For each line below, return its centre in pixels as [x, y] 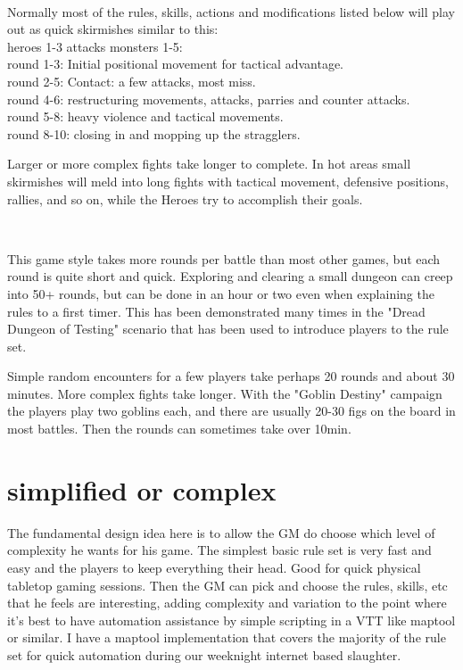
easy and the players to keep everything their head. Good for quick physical [214, 567]
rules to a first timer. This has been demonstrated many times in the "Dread [216, 311]
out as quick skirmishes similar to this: [113, 29]
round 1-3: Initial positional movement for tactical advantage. [176, 64]
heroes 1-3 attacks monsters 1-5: [95, 46]
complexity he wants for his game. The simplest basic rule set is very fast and [219, 550]
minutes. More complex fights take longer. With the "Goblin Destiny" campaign [225, 393]
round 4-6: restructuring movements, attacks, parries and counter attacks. [209, 99]
